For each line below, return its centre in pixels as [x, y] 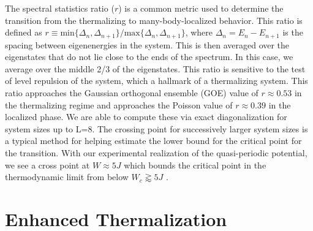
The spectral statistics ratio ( [60, 8]
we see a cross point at [47, 165]
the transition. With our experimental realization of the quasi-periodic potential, [156, 152]
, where [199, 32]
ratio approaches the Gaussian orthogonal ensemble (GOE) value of [132, 93]
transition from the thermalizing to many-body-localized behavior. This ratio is [154, 20]
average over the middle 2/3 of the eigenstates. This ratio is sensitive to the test [155, 68]
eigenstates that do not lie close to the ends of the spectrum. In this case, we [149, 57]
